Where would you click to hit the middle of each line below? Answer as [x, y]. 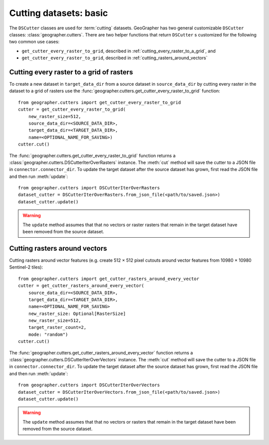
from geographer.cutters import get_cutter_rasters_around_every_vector [109, 279]
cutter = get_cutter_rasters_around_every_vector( [81, 286]
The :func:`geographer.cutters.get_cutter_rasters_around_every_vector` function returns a [101, 353]
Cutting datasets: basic [59, 13]
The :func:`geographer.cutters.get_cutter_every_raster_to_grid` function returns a [92, 155]
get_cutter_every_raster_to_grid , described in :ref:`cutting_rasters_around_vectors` [115, 58]
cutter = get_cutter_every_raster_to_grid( [72, 109]
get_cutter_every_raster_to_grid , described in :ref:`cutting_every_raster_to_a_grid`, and [119, 51]
